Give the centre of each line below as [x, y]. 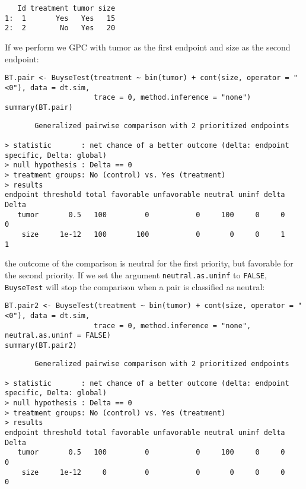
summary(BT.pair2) [41, 345]
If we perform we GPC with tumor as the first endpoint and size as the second [148, 47]
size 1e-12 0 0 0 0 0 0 [153, 472]
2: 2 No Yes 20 [60, 28]
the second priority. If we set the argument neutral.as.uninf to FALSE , [136, 274]
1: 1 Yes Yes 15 [60, 18]
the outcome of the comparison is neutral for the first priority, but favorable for [149, 263]
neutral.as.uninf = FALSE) [58, 336]
